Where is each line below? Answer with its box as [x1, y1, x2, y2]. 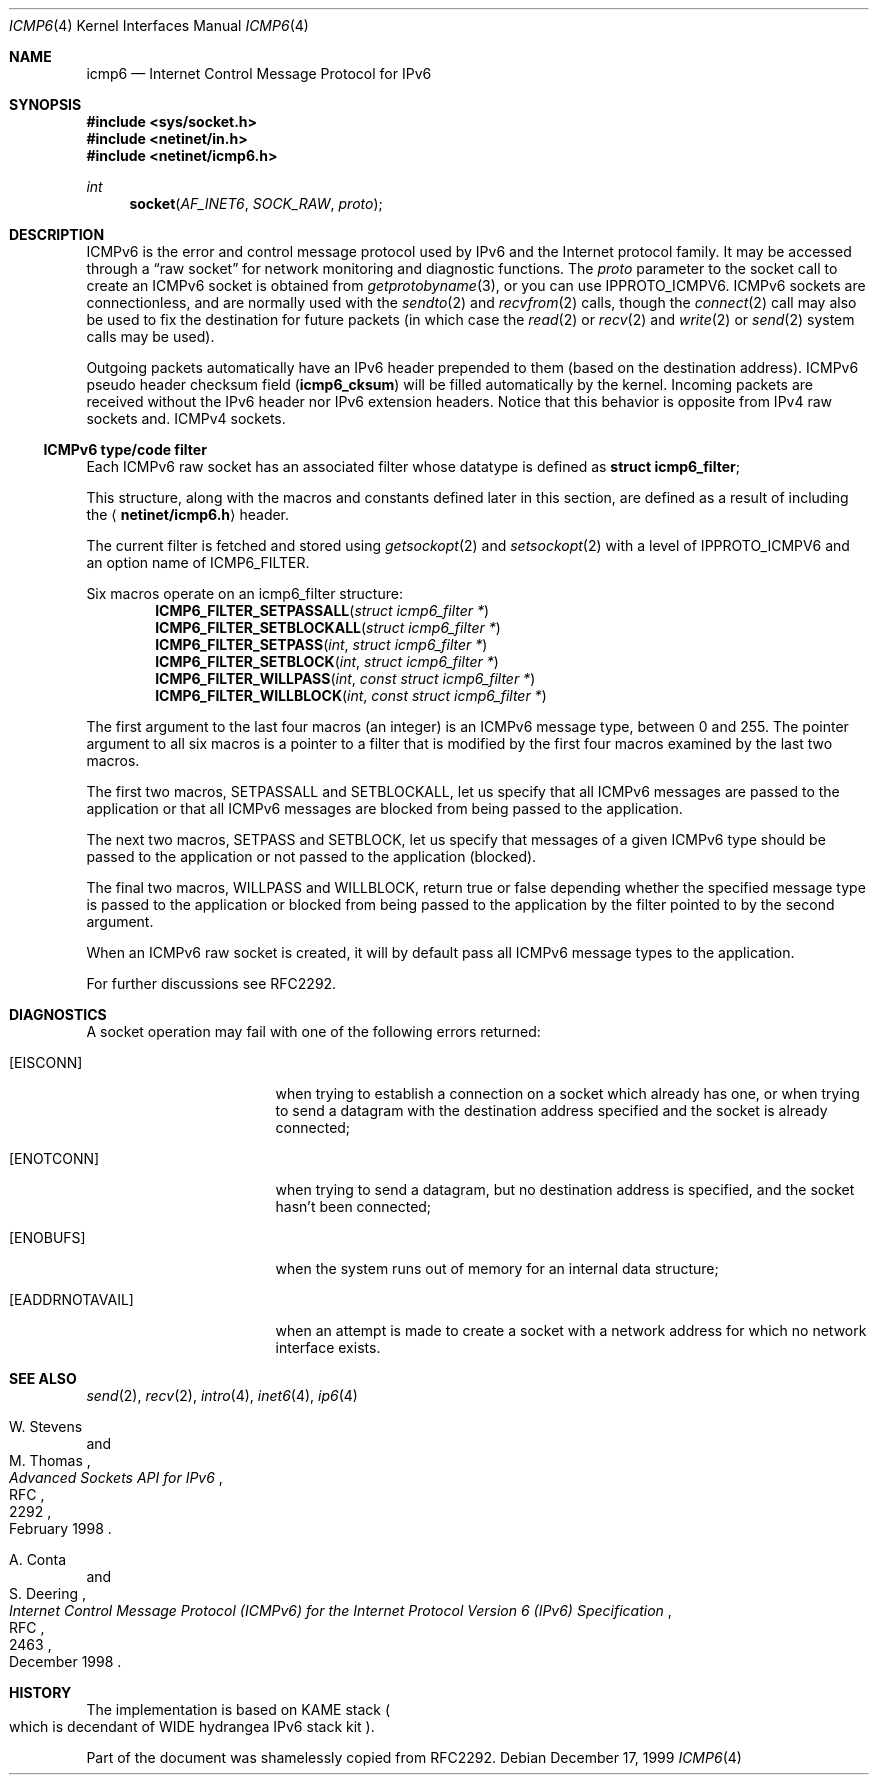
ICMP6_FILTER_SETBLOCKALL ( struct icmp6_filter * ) [155, 619, 501, 636]
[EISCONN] [9, 1054, 83, 1071]
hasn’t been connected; [275, 1198, 432, 1215]
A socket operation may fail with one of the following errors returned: [86, 1023, 541, 1040]
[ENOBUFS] [9, 1229, 86, 1246]
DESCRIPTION [9, 226, 105, 243]
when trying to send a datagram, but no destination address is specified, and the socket [275, 1181, 855, 1198]
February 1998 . [9, 1520, 112, 1537]
